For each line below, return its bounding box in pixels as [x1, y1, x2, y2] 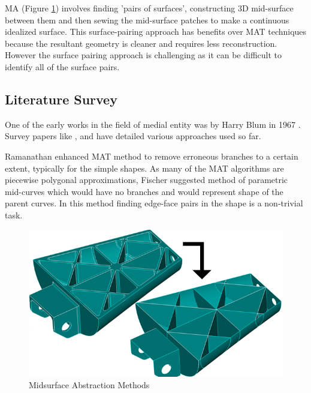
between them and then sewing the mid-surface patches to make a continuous [5, 13, 289, 26]
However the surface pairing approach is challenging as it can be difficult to [5, 49, 282, 61]
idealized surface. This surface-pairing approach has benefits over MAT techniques [5, 25, 307, 38]
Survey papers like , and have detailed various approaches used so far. [5, 130, 261, 142]
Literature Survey [5, 89, 117, 108]
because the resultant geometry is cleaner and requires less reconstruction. [5, 37, 277, 49]
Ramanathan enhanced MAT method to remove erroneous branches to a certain [5, 149, 298, 162]
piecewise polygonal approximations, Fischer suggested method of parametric [5, 173, 288, 186]
